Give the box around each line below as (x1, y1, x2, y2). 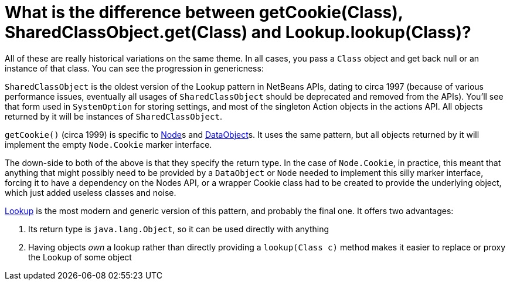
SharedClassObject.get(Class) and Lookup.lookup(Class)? (5, 22, 471, 42)
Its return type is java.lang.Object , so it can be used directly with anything (28, 223, 329, 234)
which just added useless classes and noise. (5, 187, 176, 198)
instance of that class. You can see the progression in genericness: (5, 63, 264, 73)
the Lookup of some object (28, 252, 132, 262)
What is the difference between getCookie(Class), (5, 2, 403, 22)
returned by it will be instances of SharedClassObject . (5, 111, 222, 121)
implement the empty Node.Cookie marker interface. (5, 139, 212, 150)
